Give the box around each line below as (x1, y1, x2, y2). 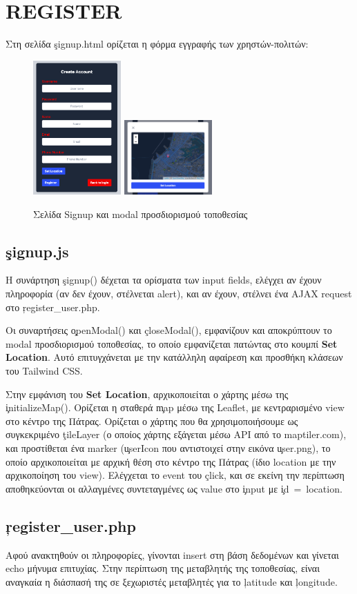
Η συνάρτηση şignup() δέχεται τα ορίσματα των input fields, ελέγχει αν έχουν (6, 273, 322, 287)
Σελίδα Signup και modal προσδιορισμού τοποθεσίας (33, 206, 248, 221)
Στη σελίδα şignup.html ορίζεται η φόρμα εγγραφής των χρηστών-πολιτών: (6, 37, 309, 51)
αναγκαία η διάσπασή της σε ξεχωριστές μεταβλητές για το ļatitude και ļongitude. (6, 574, 338, 588)
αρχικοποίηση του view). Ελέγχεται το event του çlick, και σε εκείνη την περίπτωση (6, 468, 345, 482)
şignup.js (6, 240, 69, 261)
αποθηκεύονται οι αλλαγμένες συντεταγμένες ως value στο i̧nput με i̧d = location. (6, 481, 342, 495)
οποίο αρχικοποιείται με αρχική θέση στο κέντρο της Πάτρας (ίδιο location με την (6, 454, 336, 468)
